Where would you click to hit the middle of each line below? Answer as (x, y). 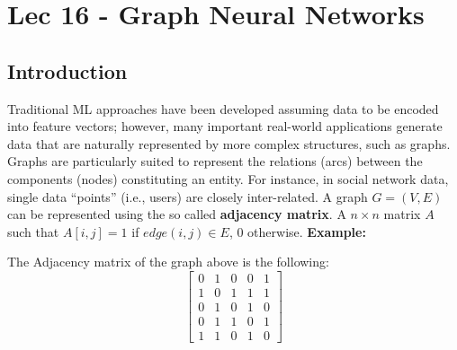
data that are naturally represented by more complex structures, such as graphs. (229, 143)
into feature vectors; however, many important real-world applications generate (225, 126)
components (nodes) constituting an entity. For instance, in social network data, (228, 178)
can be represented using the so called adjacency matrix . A (177, 214)
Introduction (67, 70)
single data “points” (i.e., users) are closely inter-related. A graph (188, 196)
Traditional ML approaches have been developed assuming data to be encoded (223, 108)
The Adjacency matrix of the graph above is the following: (168, 262)
